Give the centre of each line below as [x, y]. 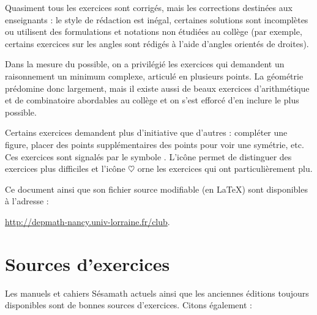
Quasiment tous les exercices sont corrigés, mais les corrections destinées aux [149, 7]
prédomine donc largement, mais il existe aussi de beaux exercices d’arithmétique [157, 88]
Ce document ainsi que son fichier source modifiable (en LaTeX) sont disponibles [156, 189]
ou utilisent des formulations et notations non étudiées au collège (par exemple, [154, 31]
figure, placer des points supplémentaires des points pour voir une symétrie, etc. [155, 144]
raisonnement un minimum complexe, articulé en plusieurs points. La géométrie [154, 76]
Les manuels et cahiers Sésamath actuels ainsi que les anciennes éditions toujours [157, 293]
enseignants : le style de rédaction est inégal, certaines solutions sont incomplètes [157, 19]
